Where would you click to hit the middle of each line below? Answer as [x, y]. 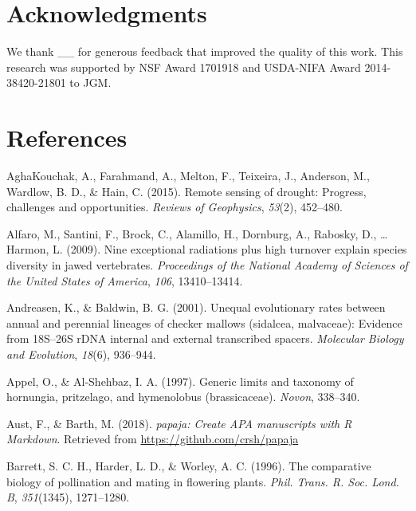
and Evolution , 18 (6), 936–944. [81, 354]
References [67, 138]
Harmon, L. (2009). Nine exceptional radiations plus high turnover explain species [207, 249]
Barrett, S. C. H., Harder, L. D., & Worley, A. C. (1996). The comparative [189, 465]
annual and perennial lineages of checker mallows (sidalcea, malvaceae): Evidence [204, 322]
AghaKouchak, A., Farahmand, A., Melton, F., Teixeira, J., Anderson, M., [188, 176]
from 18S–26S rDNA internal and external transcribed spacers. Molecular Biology [205, 338]
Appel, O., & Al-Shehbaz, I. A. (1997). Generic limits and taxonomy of [180, 381]
